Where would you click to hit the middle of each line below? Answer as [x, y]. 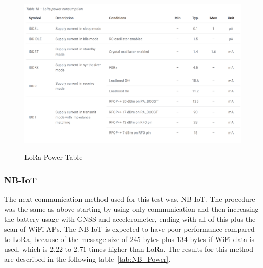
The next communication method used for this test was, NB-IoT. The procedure [130, 199]
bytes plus [159, 239]
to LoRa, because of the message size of [66, 239]
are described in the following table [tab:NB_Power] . [87, 259]
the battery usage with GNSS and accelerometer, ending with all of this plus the [130, 219]
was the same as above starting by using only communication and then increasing [131, 209]
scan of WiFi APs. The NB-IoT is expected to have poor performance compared [129, 229]
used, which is [26, 249]
